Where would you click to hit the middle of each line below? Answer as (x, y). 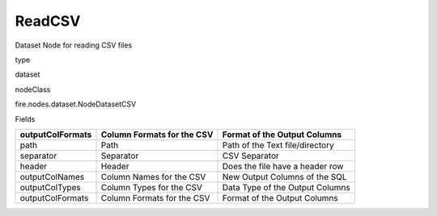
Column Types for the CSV (151, 187)
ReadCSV (48, 21)
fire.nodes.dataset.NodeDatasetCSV (76, 104)
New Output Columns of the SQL (284, 177)
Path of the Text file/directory (278, 145)
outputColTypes (50, 187)
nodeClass (33, 89)
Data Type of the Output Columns (286, 187)
